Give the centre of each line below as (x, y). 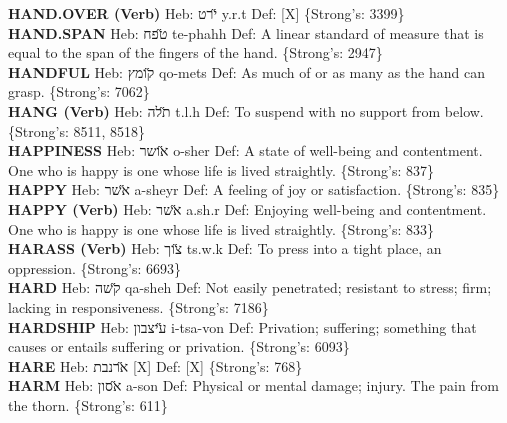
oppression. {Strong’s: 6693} (94, 267)
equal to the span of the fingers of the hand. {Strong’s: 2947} (195, 52)
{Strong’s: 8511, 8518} (77, 130)
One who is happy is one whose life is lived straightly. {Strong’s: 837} (221, 169)
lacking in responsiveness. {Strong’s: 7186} (138, 306)
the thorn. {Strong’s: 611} (88, 404)
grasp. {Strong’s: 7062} (79, 91)
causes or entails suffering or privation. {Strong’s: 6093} (179, 346)
